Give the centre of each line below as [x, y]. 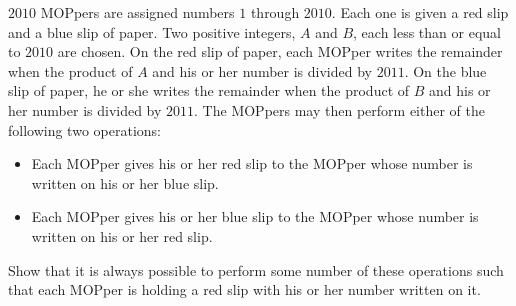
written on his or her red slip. [122, 235]
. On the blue [445, 70]
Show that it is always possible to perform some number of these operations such [256, 269]
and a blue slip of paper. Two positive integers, [152, 31]
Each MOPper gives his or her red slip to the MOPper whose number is [252, 163]
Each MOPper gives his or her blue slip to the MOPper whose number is [255, 216]
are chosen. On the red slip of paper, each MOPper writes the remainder [280, 51]
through [275, 12]
